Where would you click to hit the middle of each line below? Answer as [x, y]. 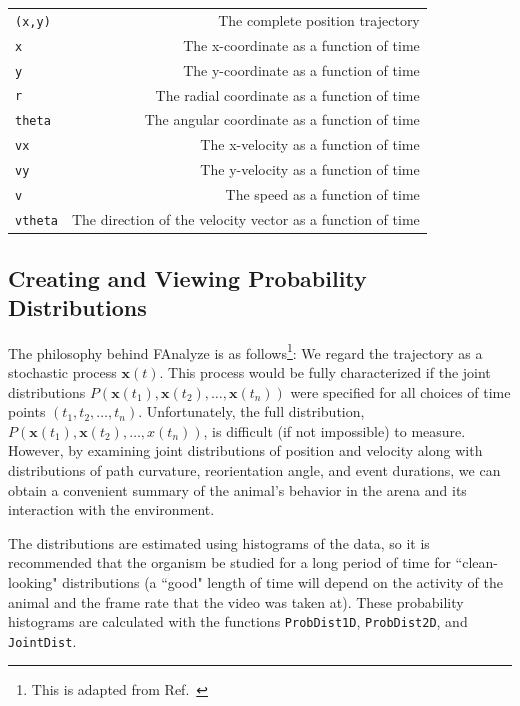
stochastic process [62, 372]
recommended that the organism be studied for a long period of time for [229, 562]
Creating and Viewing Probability [187, 277]
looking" [33, 581]
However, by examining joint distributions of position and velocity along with [245, 450]
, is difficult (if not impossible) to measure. [334, 430]
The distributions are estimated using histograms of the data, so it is [219, 542]
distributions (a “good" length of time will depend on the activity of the [282, 581]
